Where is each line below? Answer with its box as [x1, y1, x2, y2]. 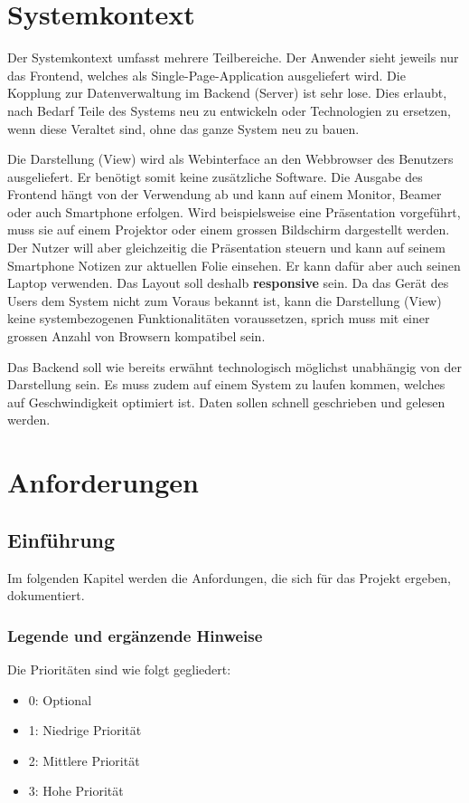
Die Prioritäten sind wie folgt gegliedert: [7, 659, 231, 678]
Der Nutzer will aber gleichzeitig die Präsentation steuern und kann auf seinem [7, 238, 446, 257]
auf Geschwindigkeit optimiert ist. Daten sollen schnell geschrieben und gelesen [7, 392, 446, 411]
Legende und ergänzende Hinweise [7, 624, 263, 646]
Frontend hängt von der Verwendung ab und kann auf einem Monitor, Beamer [7, 185, 442, 204]
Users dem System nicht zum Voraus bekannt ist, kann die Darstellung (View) [7, 291, 442, 310]
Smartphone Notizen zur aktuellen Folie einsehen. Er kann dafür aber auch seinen [7, 255, 461, 274]
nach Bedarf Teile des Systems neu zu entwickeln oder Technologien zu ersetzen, [7, 100, 451, 119]
